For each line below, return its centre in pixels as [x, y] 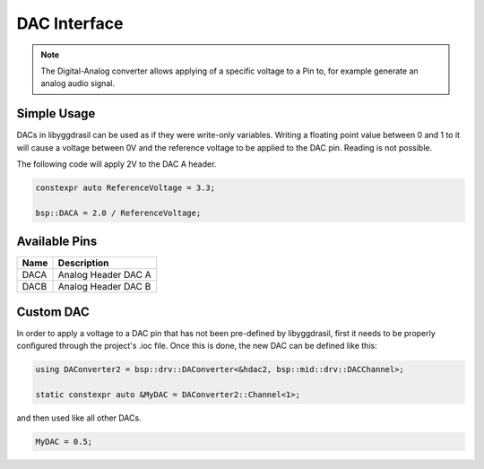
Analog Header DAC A [104, 275]
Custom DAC [53, 312]
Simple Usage [56, 113]
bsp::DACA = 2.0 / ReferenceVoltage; [118, 213]
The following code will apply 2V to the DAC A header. [117, 164]
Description [83, 263]
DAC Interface [70, 23]
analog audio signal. [78, 83]
